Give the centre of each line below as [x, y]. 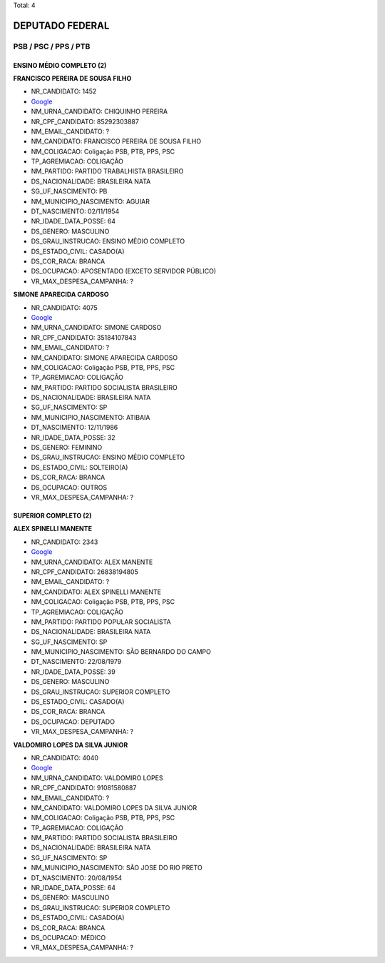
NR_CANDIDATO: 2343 [65, 542]
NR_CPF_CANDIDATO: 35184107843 [84, 337]
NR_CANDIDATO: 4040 [65, 757]
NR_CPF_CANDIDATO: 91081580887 [84, 788]
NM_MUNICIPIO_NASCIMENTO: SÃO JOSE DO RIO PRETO [117, 868]
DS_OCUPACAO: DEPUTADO [73, 722]
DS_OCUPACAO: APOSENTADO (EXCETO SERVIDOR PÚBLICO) [124, 271]
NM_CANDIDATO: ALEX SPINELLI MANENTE [96, 592]
